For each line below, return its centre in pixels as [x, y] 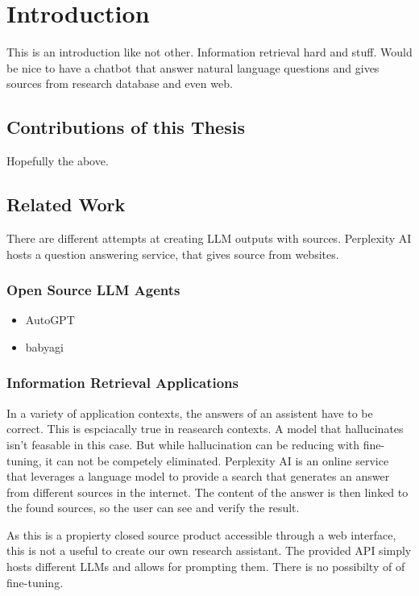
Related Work [66, 204]
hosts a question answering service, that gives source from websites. [173, 254]
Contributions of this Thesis [126, 127]
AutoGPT [50, 320]
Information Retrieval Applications [123, 383]
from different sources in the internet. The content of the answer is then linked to [207, 492]
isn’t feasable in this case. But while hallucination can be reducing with [183, 444]
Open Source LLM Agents [93, 290]
